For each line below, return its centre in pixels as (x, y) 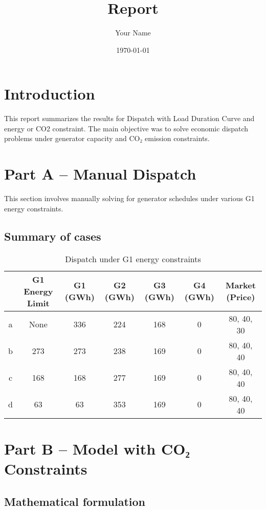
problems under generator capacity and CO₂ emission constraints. (107, 138)
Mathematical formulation (75, 501)
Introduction (50, 94)
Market (241, 285)
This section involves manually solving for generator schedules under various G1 (129, 198)
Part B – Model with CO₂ (97, 448)
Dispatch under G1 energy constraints (133, 259)
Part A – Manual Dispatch (100, 174)
